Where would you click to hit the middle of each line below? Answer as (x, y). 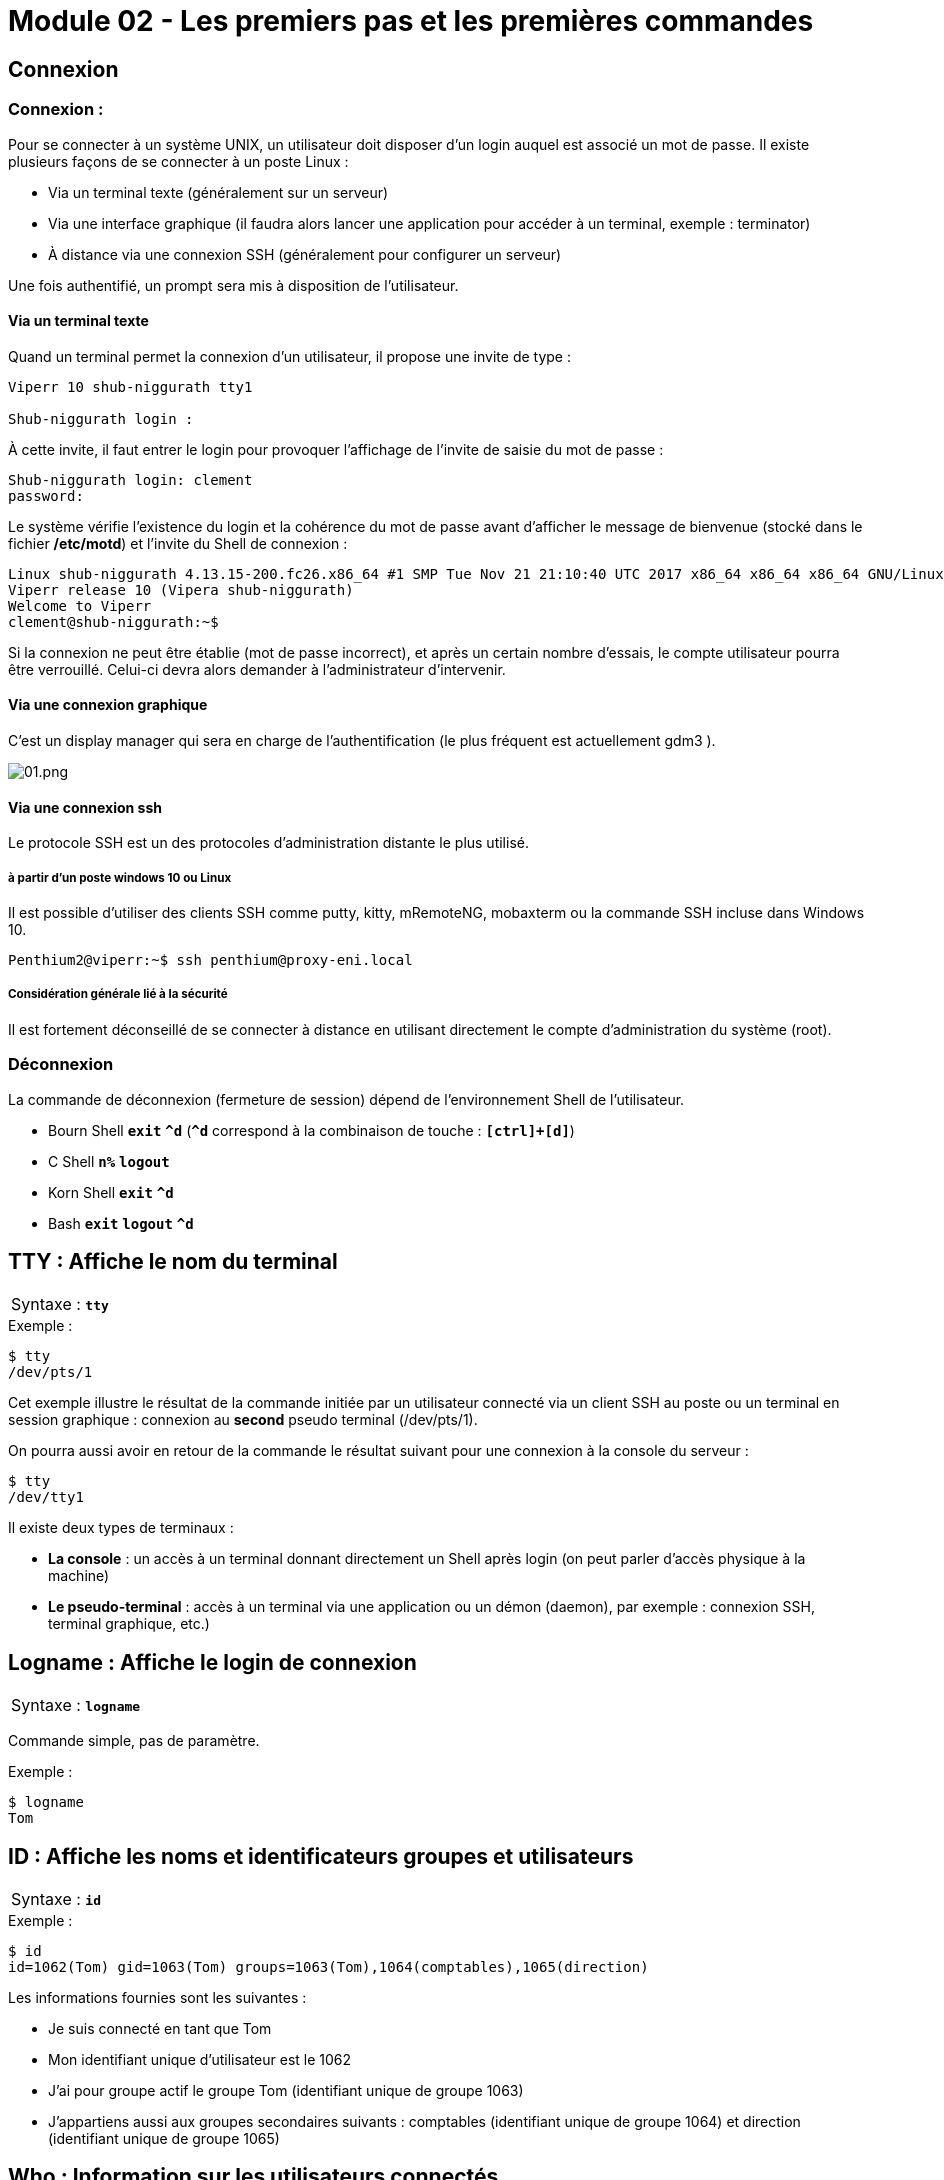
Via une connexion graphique (108, 705)
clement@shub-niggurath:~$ (113, 621)
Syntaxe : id (56, 1899)
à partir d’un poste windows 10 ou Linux (120, 877)
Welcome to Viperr (80, 605)
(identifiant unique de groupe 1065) (164, 2139)
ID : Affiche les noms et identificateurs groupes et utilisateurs (321, 1856)
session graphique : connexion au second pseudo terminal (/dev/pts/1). (243, 1420)
